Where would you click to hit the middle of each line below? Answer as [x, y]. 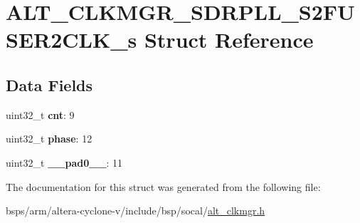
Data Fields [49, 84]
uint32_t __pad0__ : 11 [64, 162]
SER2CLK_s [72, 40]
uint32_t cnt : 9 [40, 114]
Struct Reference [229, 40]
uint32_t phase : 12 [49, 139]
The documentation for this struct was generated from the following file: [163, 186]
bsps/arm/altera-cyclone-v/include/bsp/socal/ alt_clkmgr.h [136, 211]
